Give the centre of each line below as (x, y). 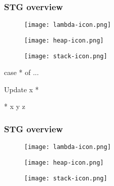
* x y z (15, 106)
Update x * (21, 89)
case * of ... (21, 72)
